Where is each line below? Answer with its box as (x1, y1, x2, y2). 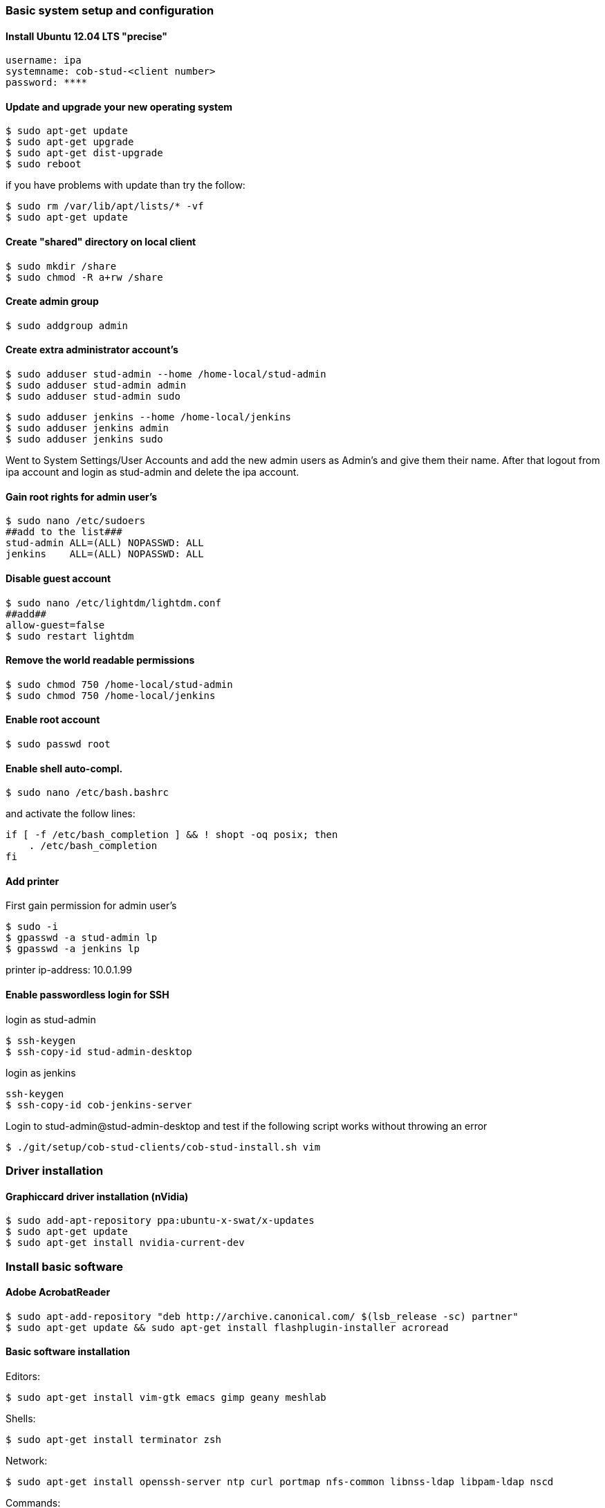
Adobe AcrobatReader (6, 1286, 111, 1298)
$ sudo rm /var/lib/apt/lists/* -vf (6, 201, 204, 212)
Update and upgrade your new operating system (6, 100, 233, 113)
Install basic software (6, 1259, 124, 1274)
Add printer (6, 875, 59, 887)
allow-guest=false (6, 619, 105, 631)
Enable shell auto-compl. (6, 762, 123, 774)
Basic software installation (6, 1346, 131, 1358)
